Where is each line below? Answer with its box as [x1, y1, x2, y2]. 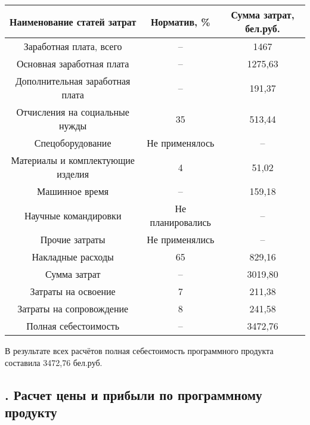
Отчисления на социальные [16, 105, 129, 119]
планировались [150, 215, 211, 229]
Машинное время [37, 184, 109, 198]
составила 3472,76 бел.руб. [5, 356, 103, 368]
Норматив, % [150, 14, 210, 29]
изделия [57, 167, 89, 181]
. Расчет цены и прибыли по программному [5, 385, 262, 404]
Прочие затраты [40, 232, 106, 246]
